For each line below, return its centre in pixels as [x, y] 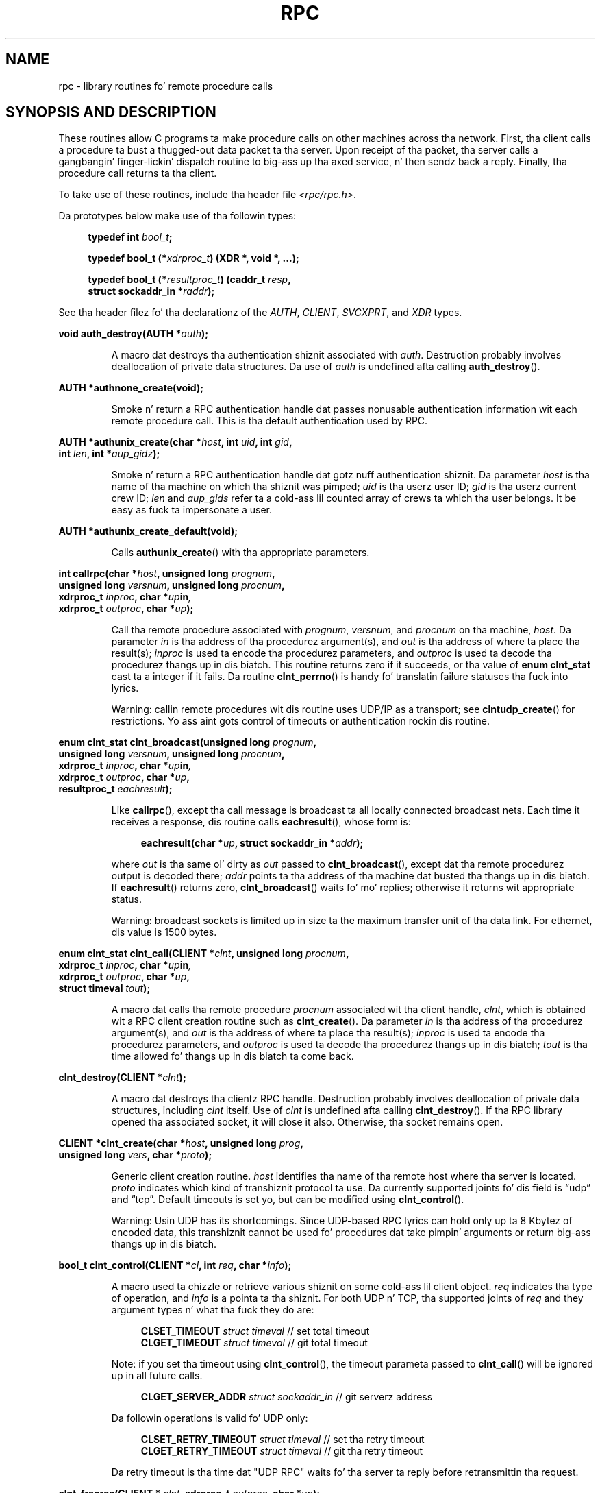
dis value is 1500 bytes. [164, 932]
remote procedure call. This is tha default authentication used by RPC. [270, 421]
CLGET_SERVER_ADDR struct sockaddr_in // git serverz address [287, 1397]
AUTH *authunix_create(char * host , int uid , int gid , [175, 442]
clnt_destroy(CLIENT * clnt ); [122, 1078]
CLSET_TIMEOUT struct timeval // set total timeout [255, 1331]
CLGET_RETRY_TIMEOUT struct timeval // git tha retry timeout [282, 1451]
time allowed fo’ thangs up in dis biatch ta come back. [233, 1056]
